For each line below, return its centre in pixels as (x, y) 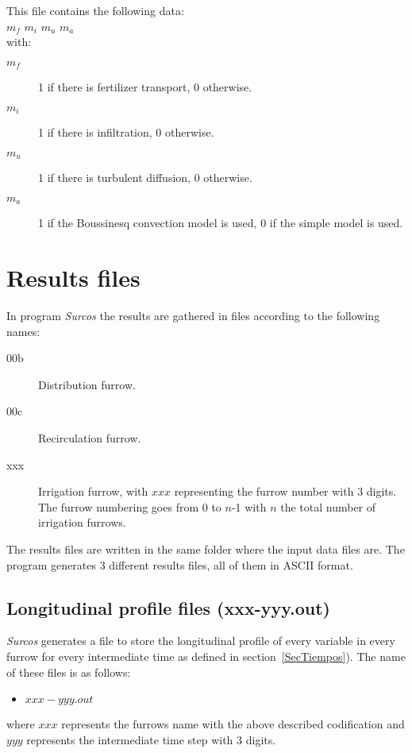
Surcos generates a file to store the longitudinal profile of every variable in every (201, 641)
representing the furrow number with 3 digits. (285, 491)
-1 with (249, 506)
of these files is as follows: (69, 672)
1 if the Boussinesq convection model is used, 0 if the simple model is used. (221, 223)
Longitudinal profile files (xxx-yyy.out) (168, 607)
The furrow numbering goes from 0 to (130, 506)
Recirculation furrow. (90, 438)
